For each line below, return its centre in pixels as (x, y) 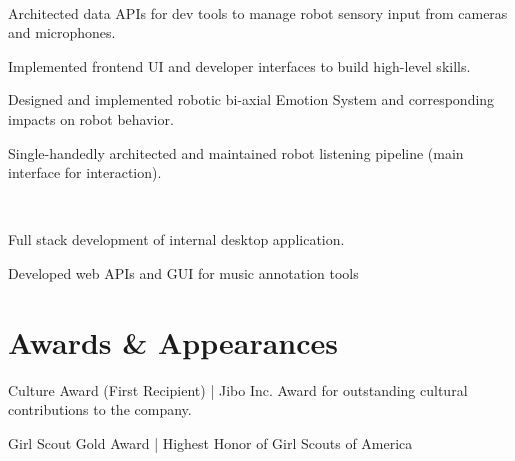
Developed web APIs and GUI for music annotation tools (183, 272)
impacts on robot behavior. (91, 118)
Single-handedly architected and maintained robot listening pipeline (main (236, 152)
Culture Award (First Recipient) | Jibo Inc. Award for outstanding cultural (238, 389)
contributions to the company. (100, 409)
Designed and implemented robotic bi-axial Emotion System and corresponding (251, 99)
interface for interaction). (85, 172)
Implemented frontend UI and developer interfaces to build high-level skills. (239, 65)
